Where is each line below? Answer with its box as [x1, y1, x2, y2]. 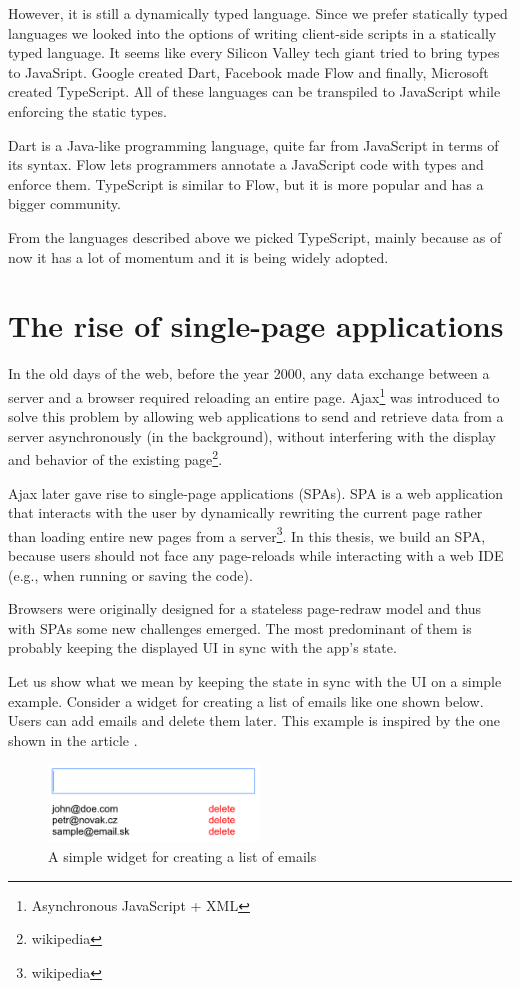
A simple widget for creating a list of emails [48, 845, 317, 866]
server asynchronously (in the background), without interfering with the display [8, 425, 496, 446]
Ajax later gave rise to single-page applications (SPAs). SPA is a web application [8, 482, 504, 503]
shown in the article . [8, 729, 138, 750]
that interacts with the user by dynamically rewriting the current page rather [8, 502, 483, 523]
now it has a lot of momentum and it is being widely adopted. [8, 246, 389, 267]
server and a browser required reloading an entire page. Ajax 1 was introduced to [8, 383, 500, 407]
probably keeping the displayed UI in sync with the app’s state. [8, 637, 397, 658]
